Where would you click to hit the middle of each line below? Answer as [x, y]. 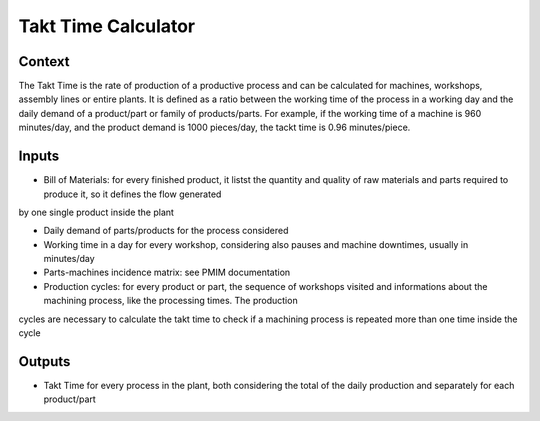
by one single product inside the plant [96, 212]
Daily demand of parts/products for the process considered [166, 231]
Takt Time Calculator [107, 26]
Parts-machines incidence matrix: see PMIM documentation [167, 272]
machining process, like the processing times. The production [171, 301]
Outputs [44, 361]
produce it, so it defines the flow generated [132, 194]
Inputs [39, 156]
